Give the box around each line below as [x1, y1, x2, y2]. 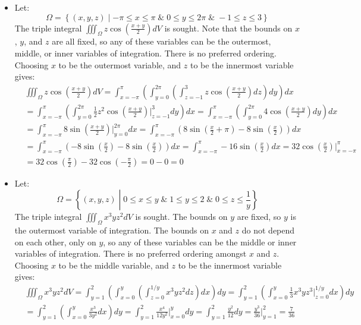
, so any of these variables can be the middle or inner [103, 235, 297, 248]
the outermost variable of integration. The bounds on [14, 223, 209, 236]
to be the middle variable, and [58, 258, 169, 271]
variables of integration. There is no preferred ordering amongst [14, 247, 247, 260]
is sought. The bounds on [135, 210, 228, 223]
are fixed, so [237, 210, 281, 223]
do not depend [241, 223, 295, 236]
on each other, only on [14, 235, 96, 248]
